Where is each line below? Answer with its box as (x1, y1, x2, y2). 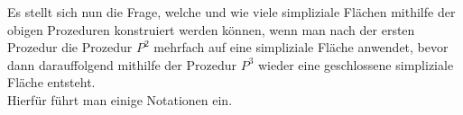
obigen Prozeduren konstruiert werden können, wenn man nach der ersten (7, 20, 415, 39)
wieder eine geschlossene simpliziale (257, 55, 454, 74)
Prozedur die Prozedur (7, 38, 133, 57)
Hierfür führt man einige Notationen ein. (7, 90, 233, 109)
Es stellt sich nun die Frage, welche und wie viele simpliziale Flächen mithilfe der (7, 3, 456, 21)
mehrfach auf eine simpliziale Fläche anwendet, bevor (153, 38, 449, 57)
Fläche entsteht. (7, 73, 96, 92)
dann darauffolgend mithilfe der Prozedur (7, 55, 236, 74)
